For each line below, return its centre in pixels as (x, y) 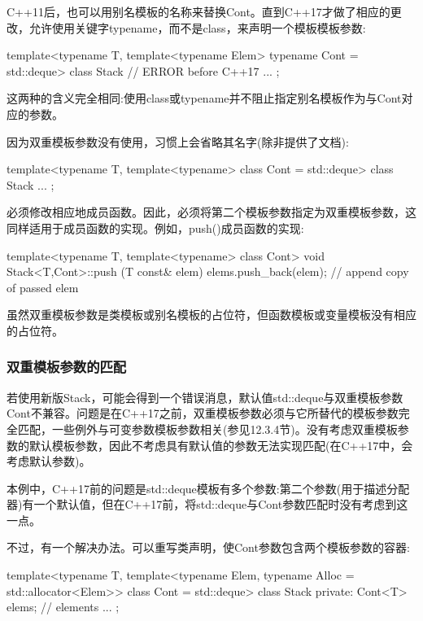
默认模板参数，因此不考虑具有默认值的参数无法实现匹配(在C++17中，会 (221, 445)
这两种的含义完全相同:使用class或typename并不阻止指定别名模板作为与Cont (204, 98)
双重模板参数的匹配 (67, 367)
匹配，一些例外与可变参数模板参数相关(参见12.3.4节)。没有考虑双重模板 (207, 429)
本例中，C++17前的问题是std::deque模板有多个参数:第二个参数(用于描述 (197, 488)
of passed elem (43, 287)
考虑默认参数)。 (49, 461)
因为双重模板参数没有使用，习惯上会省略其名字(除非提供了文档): (178, 141)
